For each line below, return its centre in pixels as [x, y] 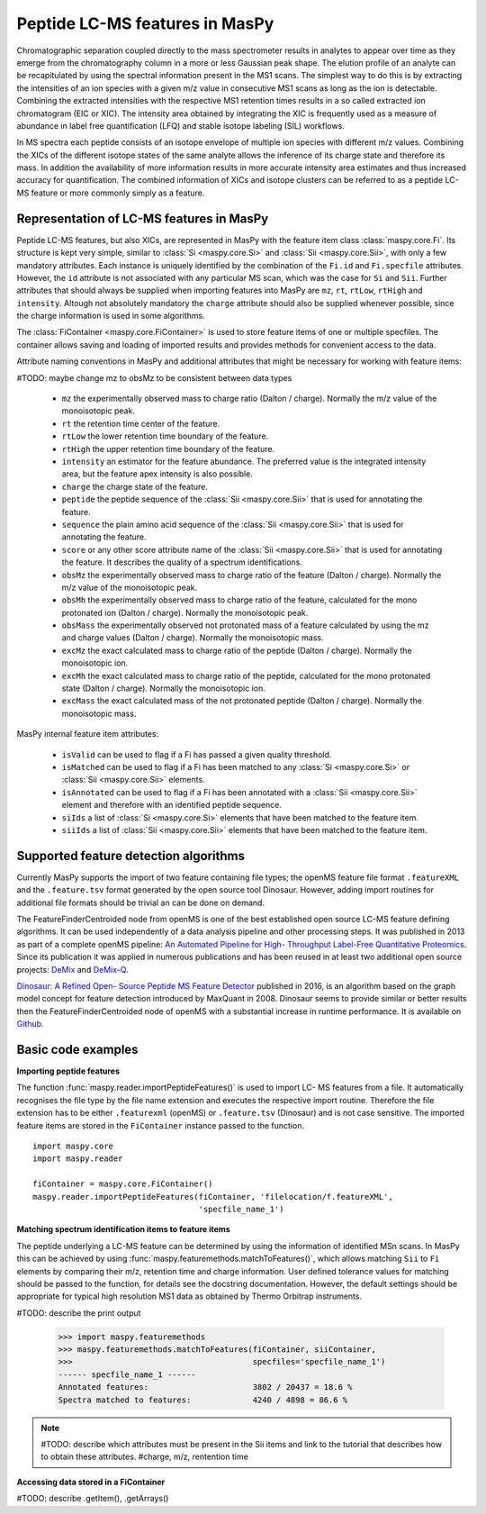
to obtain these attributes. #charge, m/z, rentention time [145, 1457]
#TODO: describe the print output [79, 1313]
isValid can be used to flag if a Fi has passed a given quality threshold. [197, 754]
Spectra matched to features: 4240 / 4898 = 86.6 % [203, 1400]
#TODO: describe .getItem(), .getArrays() [93, 1499]
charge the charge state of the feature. [135, 486]
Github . [30, 1024]
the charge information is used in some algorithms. [111, 316]
